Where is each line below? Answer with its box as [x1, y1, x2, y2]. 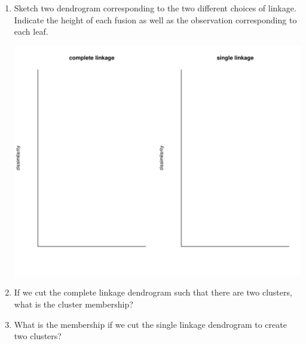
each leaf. [14, 25, 48, 38]
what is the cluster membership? [14, 298, 133, 310]
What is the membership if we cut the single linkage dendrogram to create [14, 318, 287, 330]
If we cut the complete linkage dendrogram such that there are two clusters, [14, 286, 292, 299]
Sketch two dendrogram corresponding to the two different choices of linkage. [14, 2, 296, 14]
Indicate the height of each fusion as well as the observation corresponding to [14, 13, 297, 26]
